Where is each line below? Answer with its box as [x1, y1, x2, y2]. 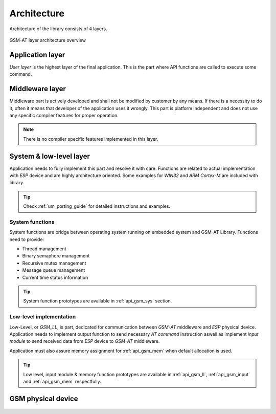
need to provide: [9, 236, 44, 243]
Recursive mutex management [22, 260, 86, 266]
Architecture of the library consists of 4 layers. [9, 26, 107, 32]
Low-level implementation [9, 313, 76, 320]
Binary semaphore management [22, 253, 90, 259]
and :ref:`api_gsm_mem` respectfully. [23, 378, 102, 384]
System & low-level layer [9, 151, 90, 161]
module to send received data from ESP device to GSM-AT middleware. [9, 338, 160, 344]
